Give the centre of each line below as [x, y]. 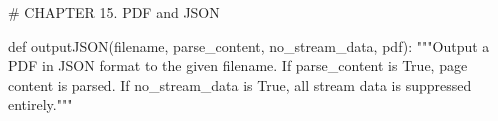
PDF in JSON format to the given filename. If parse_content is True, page [238, 65]
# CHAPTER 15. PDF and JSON [114, 12]
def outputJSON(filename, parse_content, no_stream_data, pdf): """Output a [249, 45]
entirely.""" [40, 104]
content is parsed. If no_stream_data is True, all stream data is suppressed [240, 84]
